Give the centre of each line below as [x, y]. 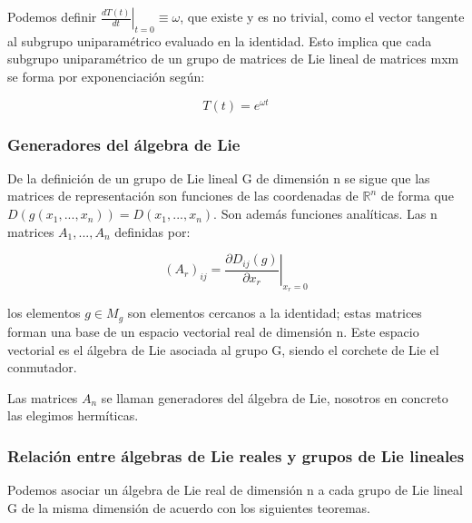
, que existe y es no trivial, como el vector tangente [322, 16]
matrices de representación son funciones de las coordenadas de [183, 196]
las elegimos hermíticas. [73, 415]
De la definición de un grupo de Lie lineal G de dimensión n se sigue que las [219, 178]
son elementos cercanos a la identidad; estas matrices [275, 313]
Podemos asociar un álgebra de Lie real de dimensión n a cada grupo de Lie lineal [235, 490]
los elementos [44, 313]
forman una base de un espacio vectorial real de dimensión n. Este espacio [213, 331]
